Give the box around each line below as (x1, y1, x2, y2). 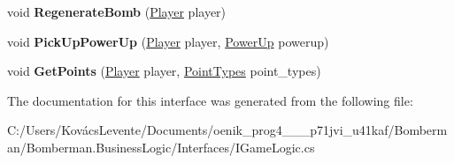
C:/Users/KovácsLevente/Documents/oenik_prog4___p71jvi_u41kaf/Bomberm (7, 121, 448, 139)
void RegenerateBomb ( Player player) (7, 3, 227, 20)
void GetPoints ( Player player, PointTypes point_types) (7, 62, 321, 80)
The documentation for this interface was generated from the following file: (7, 91, 413, 109)
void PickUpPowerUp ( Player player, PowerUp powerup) (7, 32, 329, 50)
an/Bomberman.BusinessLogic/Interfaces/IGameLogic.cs (7, 137, 315, 156)
